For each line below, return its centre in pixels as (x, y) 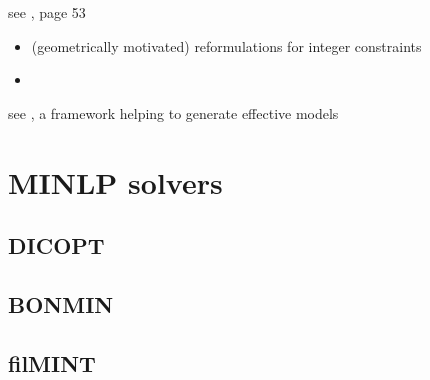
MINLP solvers (115, 181)
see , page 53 (47, 12)
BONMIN (61, 303)
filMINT (52, 362)
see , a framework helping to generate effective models (173, 112)
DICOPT (56, 245)
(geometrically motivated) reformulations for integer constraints (226, 45)
